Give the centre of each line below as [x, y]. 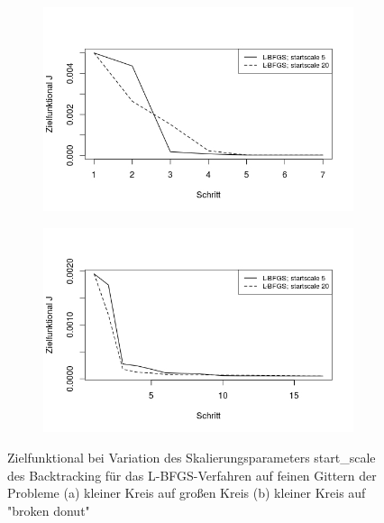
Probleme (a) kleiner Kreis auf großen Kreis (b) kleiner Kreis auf [187, 493]
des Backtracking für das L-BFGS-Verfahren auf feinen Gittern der [192, 475]
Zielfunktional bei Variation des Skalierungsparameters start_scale [192, 457]
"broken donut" [49, 510]
